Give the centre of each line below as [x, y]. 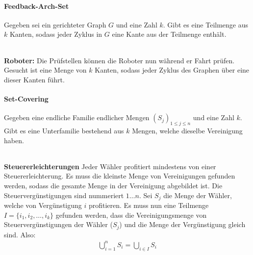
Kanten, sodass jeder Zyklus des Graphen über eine [172, 70]
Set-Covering [26, 98]
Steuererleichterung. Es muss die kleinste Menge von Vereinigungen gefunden [120, 176]
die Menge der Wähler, [198, 195]
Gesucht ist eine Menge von [45, 70]
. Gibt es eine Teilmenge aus [206, 24]
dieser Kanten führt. [34, 79]
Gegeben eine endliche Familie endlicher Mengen [77, 117]
